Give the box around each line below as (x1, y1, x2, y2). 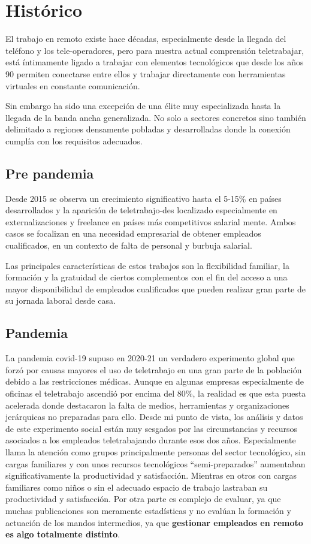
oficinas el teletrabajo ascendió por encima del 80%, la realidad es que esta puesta (5, 387, 306, 399)
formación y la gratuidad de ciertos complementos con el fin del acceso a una (5, 271, 288, 283)
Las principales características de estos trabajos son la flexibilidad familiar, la (5, 259, 289, 271)
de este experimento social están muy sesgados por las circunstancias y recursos (5, 422, 298, 434)
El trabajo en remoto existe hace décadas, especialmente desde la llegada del (5, 32, 286, 45)
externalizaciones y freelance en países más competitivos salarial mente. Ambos (5, 215, 296, 228)
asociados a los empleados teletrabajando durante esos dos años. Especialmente (5, 434, 296, 446)
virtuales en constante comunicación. (5, 79, 140, 92)
